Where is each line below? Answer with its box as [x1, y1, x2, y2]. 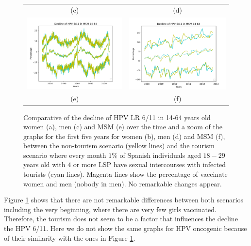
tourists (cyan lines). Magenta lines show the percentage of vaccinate [23, 169, 228, 179]
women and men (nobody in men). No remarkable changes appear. [23, 178, 222, 188]
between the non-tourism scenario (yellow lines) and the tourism [23, 140, 215, 151]
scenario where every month [23, 150, 106, 160]
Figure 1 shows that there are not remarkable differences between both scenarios [4, 195, 244, 205]
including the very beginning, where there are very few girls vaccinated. [4, 204, 217, 214]
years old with [23, 159, 66, 169]
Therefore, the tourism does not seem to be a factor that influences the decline [4, 214, 238, 224]
